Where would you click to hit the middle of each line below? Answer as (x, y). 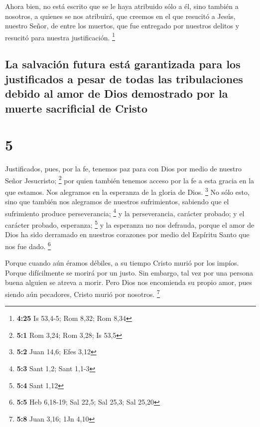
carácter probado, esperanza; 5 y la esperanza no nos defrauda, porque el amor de (130, 224)
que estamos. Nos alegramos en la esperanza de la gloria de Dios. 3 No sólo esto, (127, 191)
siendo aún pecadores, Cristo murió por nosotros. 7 (82, 293)
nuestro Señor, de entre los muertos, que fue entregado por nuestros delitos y (122, 26)
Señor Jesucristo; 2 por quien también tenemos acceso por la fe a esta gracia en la (130, 179)
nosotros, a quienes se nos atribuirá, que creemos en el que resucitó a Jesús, (120, 16)
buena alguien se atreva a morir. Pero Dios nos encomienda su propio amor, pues (129, 282)
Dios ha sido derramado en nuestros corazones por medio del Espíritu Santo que (127, 234)
